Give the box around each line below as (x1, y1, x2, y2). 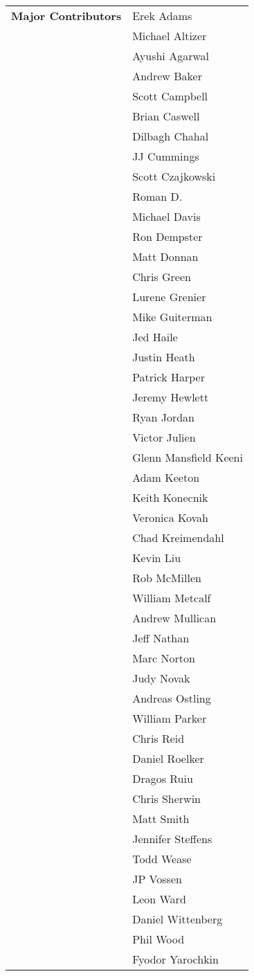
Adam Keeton (132, 469, 200, 485)
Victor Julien (132, 429, 196, 445)
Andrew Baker (132, 68, 202, 84)
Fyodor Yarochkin (132, 951, 219, 967)
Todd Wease (132, 851, 192, 867)
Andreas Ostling (132, 690, 211, 706)
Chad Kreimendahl (132, 530, 224, 545)
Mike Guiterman (132, 309, 212, 325)
